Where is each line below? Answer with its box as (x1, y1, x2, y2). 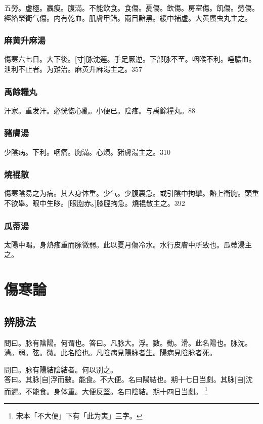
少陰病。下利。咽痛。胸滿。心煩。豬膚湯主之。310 (4, 146, 170, 157)
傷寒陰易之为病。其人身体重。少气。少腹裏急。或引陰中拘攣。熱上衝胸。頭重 (4, 188, 259, 198)
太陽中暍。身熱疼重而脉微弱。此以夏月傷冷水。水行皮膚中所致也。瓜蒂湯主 (4, 239, 252, 249)
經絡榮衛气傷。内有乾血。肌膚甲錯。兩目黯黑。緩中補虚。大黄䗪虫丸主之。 (4, 12, 252, 23)
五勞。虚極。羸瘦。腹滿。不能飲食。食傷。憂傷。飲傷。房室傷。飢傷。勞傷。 (4, 3, 259, 13)
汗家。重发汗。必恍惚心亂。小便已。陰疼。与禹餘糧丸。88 (4, 105, 195, 115)
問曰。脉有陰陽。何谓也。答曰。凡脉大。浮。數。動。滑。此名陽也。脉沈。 (4, 337, 252, 348)
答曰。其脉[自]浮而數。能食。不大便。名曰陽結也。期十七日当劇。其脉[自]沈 (4, 374, 253, 385)
